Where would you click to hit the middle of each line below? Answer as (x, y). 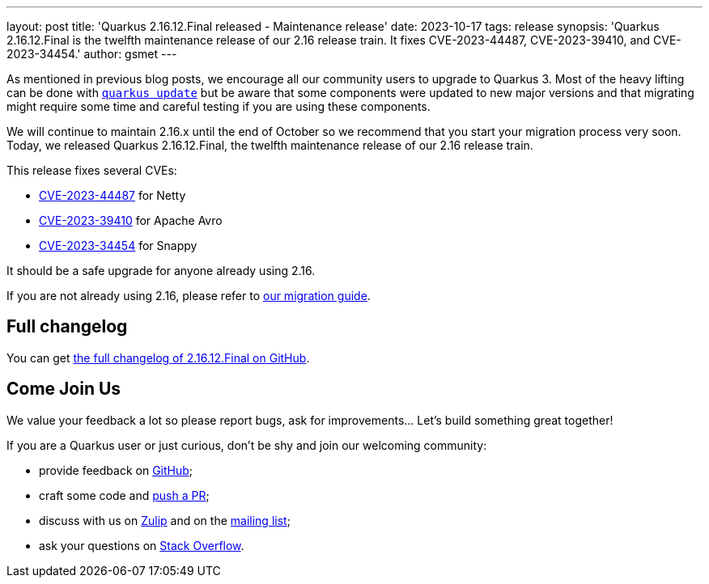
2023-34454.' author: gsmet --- (92, 54)
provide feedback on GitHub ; (116, 470)
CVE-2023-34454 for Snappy (118, 245)
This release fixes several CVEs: (92, 170)
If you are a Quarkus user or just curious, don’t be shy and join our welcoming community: (247, 445)
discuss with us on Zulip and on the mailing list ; (165, 520)
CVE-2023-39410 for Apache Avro (131, 220)
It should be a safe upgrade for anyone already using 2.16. (161, 271)
